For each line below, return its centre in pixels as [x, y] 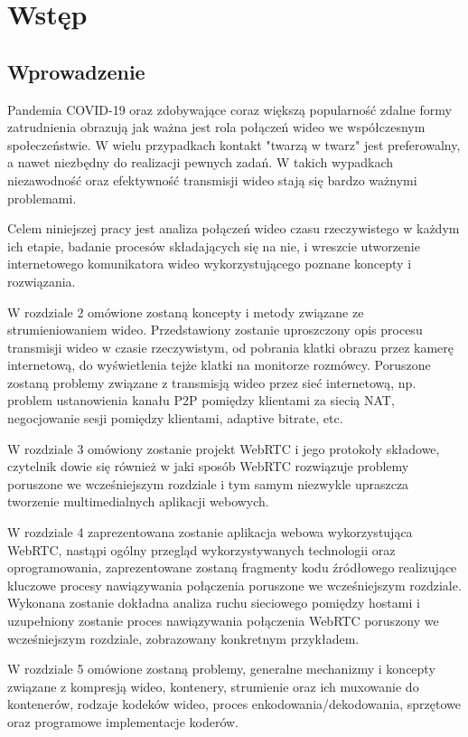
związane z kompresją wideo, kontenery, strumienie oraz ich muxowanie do [213, 686]
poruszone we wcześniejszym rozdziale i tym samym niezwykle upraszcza [208, 483]
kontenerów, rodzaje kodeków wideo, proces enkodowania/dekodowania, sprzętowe [234, 704]
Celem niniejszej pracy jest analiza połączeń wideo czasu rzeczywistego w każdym [234, 228]
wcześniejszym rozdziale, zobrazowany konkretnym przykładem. [183, 638]
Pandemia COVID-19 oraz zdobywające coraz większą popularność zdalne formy [229, 109]
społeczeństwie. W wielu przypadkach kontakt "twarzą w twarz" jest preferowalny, [234, 144]
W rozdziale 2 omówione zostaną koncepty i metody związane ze [186, 312]
